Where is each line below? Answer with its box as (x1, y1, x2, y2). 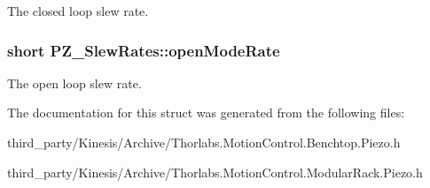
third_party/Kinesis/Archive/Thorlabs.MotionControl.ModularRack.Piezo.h (7, 162, 423, 181)
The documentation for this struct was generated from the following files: (7, 103, 405, 122)
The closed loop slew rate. (7, 2, 149, 19)
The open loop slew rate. (7, 73, 142, 92)
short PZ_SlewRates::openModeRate (7, 39, 280, 61)
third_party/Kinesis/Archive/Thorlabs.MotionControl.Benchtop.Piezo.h (7, 133, 401, 151)
